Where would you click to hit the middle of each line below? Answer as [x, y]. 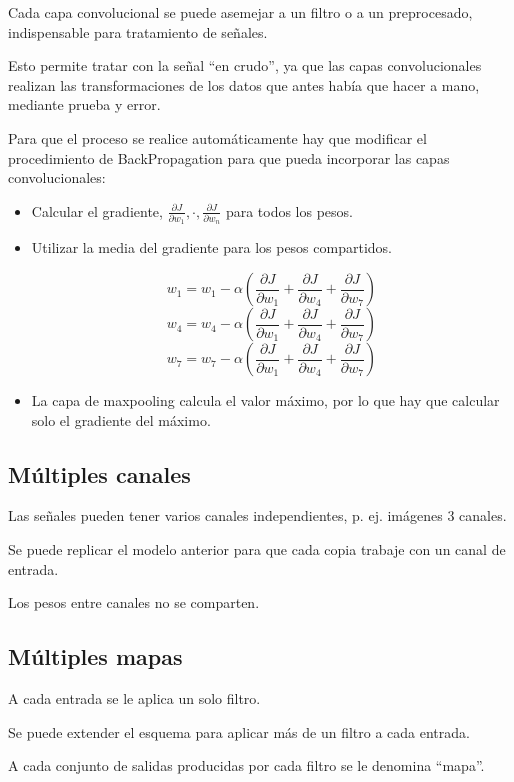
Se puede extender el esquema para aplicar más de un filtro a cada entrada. [239, 731]
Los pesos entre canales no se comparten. [134, 602]
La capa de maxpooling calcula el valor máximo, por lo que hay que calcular [265, 400]
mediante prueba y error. [84, 104]
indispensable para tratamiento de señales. [138, 31]
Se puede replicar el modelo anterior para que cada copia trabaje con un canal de [257, 549]
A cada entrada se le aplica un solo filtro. [134, 698]
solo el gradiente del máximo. [121, 419]
